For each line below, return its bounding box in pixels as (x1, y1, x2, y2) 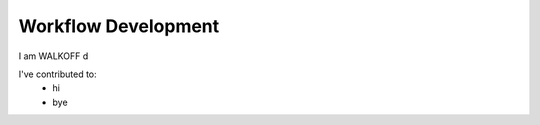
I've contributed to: (18, 68, 97, 80)
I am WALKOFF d (18, 50, 89, 62)
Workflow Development (18, 15, 220, 37)
